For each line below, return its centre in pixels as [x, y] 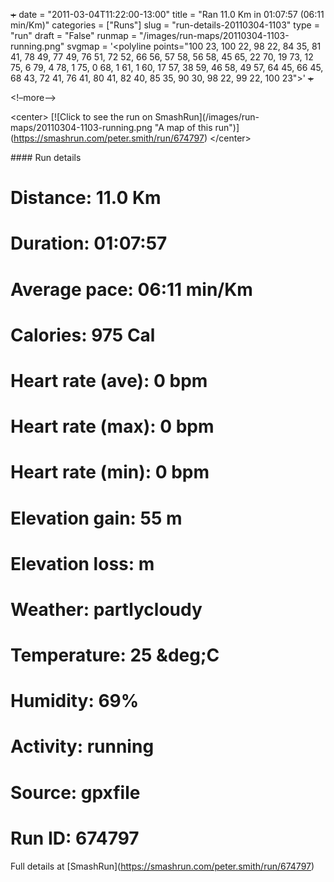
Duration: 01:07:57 [89, 243]
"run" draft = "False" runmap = [74, 35]
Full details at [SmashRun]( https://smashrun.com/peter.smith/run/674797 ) [162, 866]
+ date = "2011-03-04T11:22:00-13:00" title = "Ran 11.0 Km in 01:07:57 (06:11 [167, 14]
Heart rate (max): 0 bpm [112, 426]
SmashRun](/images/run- [207, 117]
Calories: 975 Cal [83, 335]
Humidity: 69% [75, 701]
